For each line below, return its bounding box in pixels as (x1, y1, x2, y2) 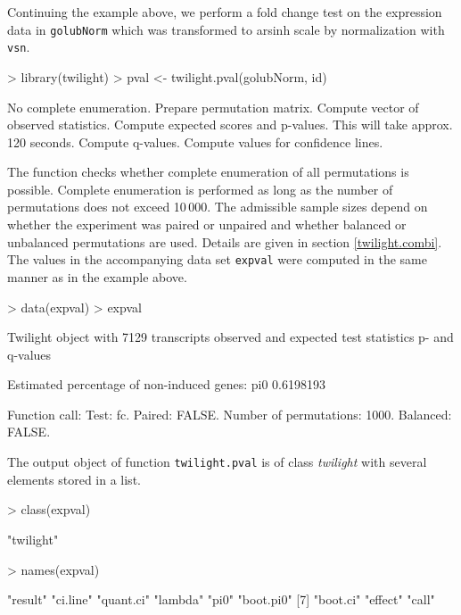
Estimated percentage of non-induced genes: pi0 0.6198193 (7, 375, 325, 394)
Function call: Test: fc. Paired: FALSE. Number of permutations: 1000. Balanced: (7, 404, 452, 423)
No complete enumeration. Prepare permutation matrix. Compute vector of (7, 97, 419, 116)
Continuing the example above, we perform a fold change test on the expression (7, 3, 442, 21)
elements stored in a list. (7, 470, 141, 488)
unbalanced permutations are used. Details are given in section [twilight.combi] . (7, 232, 442, 251)
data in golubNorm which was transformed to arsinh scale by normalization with (7, 20, 445, 38)
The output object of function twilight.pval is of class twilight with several (7, 453, 427, 471)
